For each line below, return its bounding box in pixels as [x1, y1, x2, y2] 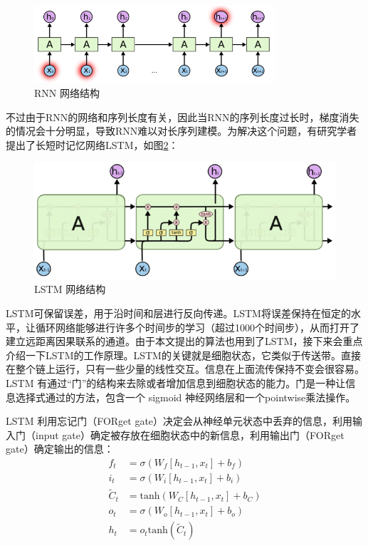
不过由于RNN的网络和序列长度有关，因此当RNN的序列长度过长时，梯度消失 [6, 109, 359, 124]
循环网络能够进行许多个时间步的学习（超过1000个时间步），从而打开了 [35, 319, 359, 334]
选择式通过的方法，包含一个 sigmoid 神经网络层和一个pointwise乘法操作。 [15, 389, 356, 404]
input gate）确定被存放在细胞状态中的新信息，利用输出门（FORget [35, 427, 345, 442]
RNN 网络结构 [34, 86, 100, 101]
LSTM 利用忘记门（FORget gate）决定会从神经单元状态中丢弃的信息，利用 [6, 413, 353, 428]
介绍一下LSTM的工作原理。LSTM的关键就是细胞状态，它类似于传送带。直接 [6, 347, 361, 362]
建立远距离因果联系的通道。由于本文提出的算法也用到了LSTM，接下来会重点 [6, 334, 363, 349]
